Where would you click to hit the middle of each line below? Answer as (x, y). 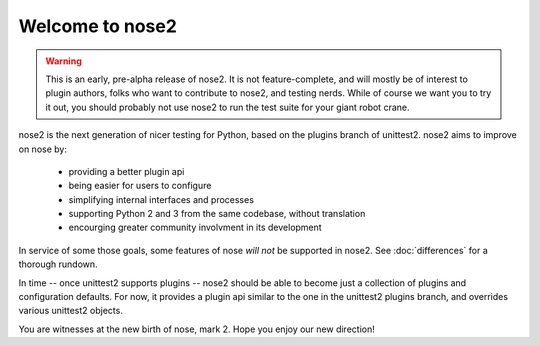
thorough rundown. (58, 264)
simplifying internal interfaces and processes (161, 199)
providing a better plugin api (126, 171)
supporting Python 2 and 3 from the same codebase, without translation (217, 214)
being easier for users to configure (140, 186)
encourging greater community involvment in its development (195, 227)
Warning (63, 61)
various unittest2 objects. (71, 311)
